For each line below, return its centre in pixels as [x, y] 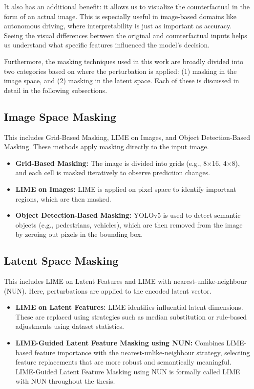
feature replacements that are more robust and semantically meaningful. [123, 362]
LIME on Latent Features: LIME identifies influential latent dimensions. [129, 307]
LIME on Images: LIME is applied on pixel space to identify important [126, 189]
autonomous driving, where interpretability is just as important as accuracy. [118, 26]
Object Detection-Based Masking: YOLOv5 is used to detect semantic [128, 215]
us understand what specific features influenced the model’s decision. [107, 45]
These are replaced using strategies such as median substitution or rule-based [131, 316]
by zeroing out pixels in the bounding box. [79, 234]
